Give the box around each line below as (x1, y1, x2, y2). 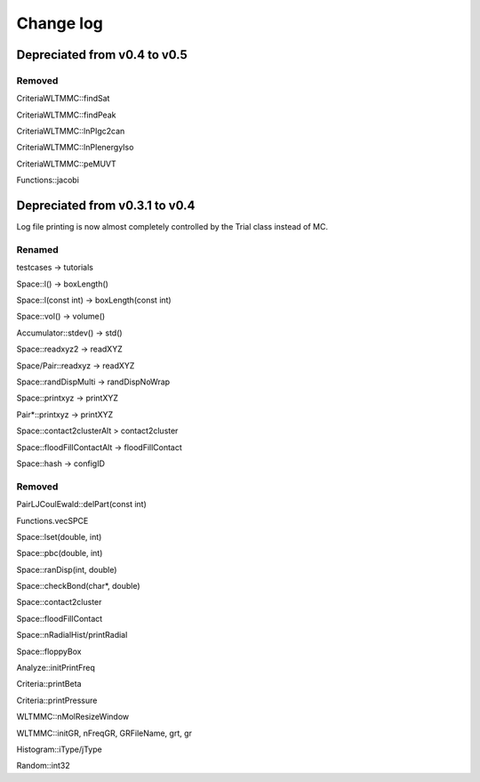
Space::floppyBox (16, 646, 82, 657)
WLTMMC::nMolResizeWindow (16, 712, 130, 722)
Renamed (16, 243, 59, 255)
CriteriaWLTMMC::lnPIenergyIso (16, 142, 134, 153)
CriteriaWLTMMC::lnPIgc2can (16, 125, 125, 137)
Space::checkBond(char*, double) (16, 581, 141, 592)
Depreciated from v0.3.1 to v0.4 (16, 198, 196, 214)
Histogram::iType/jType (16, 744, 102, 754)
